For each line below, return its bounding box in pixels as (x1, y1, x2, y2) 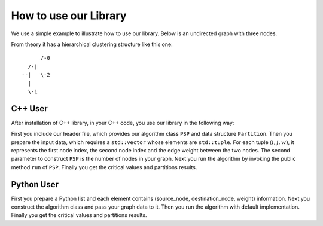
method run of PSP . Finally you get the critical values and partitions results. (11, 163, 197, 170)
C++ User (11, 103, 48, 114)
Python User (11, 179, 59, 190)
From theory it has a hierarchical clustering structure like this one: (11, 41, 173, 48)
